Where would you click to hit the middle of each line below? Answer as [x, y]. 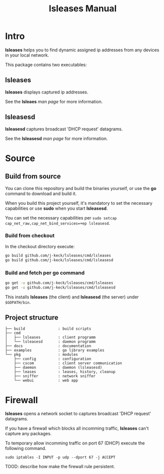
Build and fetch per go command [45, 273]
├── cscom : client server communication [68, 363]
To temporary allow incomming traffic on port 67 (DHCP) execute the [75, 443]
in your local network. [27, 55]
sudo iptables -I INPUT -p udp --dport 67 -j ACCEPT [60, 458]
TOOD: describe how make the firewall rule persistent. [60, 467]
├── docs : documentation [48, 346]
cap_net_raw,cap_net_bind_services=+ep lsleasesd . [58, 223]
